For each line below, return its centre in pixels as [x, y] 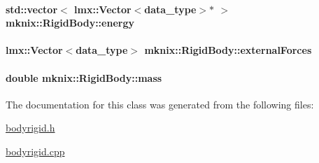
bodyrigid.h [30, 128]
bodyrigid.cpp [35, 151]
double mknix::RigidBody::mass [84, 77]
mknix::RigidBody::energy [70, 23]
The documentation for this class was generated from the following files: [160, 104]
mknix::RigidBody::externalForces [228, 50]
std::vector [32, 9]
